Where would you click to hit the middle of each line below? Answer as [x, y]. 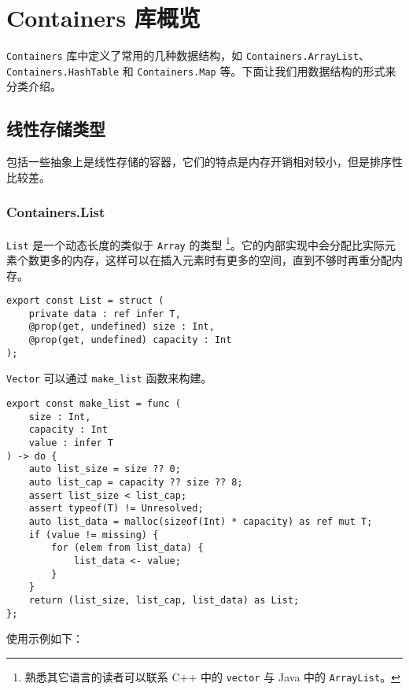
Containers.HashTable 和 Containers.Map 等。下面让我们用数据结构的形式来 [201, 70]
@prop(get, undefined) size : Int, [122, 327]
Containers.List [56, 212]
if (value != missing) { [94, 535]
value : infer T [71, 443]
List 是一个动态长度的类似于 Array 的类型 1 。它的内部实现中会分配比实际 [195, 243]
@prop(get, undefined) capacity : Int [130, 340]
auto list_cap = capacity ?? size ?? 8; [136, 483]
